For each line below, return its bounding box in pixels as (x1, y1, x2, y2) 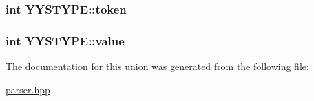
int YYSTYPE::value (6, 32, 125, 49)
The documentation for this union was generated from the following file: (6, 59, 309, 74)
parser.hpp (6, 82, 50, 96)
